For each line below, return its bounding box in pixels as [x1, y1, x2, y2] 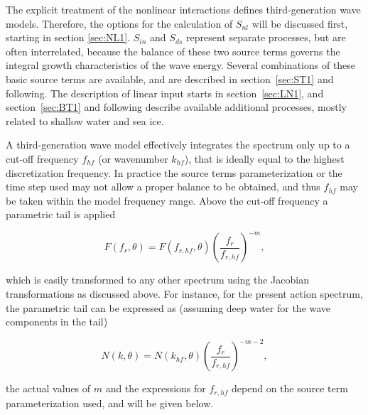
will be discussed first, [251, 16, 348, 31]
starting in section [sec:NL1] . [6, 30, 131, 45]
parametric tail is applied [6, 207, 116, 222]
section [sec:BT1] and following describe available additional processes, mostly [6, 99, 347, 114]
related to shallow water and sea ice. [6, 113, 164, 128]
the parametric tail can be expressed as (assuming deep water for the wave [6, 300, 331, 315]
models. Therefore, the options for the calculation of [6, 16, 233, 31]
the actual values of [6, 381, 91, 396]
